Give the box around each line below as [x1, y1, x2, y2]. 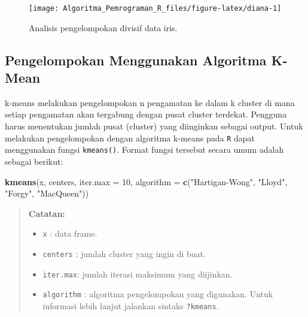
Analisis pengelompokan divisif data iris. [29, 21, 178, 34]
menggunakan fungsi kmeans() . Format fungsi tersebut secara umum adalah [5, 143, 284, 156]
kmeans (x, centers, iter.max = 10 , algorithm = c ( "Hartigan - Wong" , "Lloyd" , [5, 175, 288, 188]
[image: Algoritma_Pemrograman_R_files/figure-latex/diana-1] [29, 4, 282, 13]
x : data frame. [42, 227, 97, 240]
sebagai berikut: [5, 155, 63, 167]
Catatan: [28, 207, 65, 219]
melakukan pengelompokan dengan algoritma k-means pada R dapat [5, 131, 255, 144]
